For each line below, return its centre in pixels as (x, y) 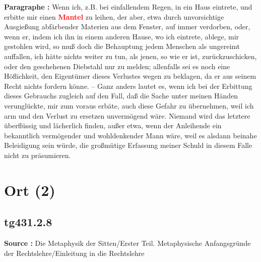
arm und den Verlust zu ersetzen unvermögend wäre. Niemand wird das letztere (127, 115)
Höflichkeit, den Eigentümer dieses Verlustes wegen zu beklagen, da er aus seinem (130, 76)
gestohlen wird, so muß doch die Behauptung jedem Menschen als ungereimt (122, 46)
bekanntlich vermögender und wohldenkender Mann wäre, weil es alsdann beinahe (130, 135)
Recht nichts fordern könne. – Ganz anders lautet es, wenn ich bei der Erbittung (128, 86)
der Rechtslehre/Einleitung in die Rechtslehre (74, 253)
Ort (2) (30, 190)
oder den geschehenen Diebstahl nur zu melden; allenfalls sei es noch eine (117, 66)
